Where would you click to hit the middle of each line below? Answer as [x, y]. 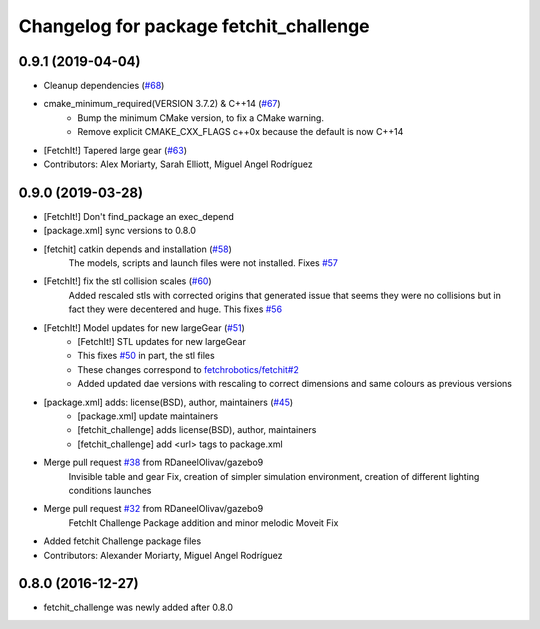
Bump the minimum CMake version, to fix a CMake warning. [201, 117]
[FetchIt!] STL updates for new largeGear [162, 342]
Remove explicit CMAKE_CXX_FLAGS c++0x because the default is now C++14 [240, 132]
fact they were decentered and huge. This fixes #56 [175, 309]
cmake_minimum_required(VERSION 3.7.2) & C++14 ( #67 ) [162, 104]
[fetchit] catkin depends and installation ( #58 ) [137, 249]
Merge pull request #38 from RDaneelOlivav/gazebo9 [153, 462]
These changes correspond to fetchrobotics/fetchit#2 [188, 369]
